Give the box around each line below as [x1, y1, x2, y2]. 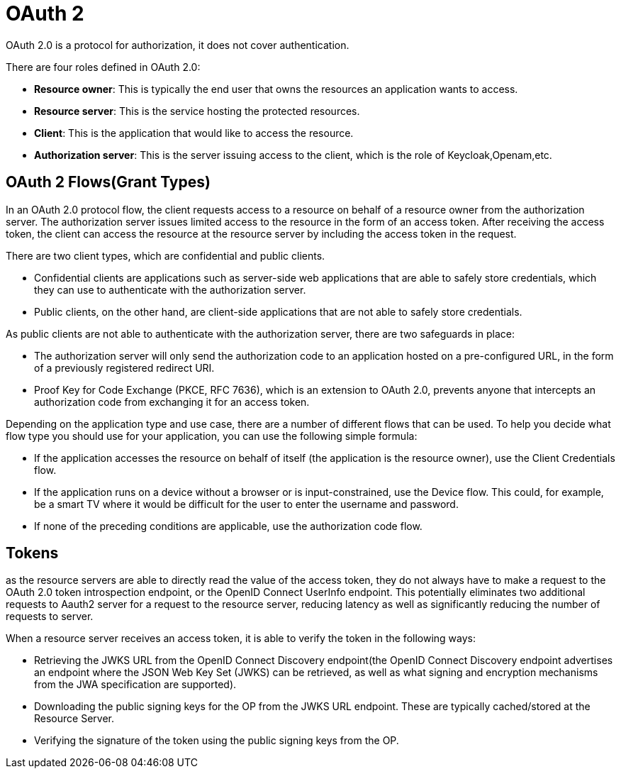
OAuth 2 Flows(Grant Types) [6, 173, 211, 192]
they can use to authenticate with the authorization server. [34, 283, 306, 296]
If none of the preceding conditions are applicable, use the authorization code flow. [34, 519, 423, 532]
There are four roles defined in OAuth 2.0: [6, 60, 201, 73]
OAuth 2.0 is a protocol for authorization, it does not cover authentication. [6, 38, 349, 51]
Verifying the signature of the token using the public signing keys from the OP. [34, 734, 399, 747]
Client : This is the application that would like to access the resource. [34, 126, 354, 139]
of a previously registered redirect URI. [34, 361, 215, 374]
